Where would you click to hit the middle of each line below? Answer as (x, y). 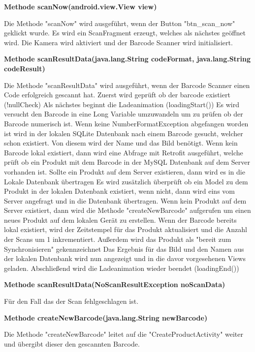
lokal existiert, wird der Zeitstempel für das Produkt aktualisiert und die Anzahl (126, 229)
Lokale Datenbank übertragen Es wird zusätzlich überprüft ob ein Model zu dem (126, 181)
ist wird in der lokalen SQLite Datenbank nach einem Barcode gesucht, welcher (124, 133)
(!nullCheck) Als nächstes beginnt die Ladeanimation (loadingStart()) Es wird (122, 104)
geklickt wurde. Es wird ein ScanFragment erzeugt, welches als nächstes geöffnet (125, 33)
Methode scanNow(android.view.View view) (80, 6)
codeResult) (25, 68)
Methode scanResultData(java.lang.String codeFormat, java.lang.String (127, 59)
